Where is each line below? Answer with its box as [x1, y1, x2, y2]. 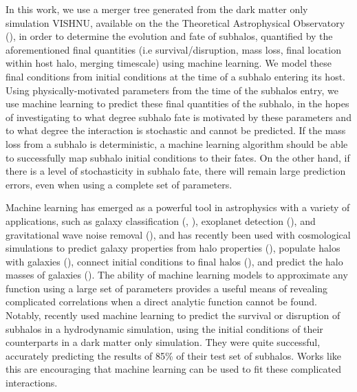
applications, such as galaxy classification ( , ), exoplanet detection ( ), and [6, 213, 316, 228]
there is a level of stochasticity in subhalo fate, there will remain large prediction [6, 164, 346, 178]
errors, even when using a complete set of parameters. [6, 177, 232, 191]
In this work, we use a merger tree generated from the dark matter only [6, 2, 308, 16]
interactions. [6, 375, 58, 390]
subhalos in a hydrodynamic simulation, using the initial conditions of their [6, 321, 323, 336]
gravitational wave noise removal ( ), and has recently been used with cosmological [6, 227, 351, 241]
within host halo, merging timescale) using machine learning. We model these [6, 56, 332, 70]
